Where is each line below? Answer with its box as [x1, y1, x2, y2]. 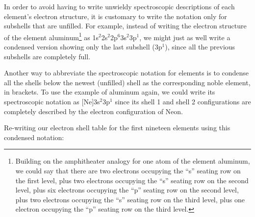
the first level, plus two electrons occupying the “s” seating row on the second [15, 175, 249, 185]
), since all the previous [165, 42, 235, 52]
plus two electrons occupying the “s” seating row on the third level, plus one [15, 194, 245, 204]
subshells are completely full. [4, 51, 91, 61]
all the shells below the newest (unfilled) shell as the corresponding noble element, [4, 77, 251, 87]
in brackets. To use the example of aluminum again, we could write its [4, 87, 215, 97]
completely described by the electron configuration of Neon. [4, 106, 183, 116]
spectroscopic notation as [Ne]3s [4, 96, 100, 106]
